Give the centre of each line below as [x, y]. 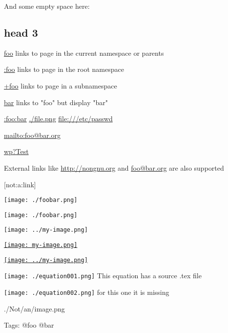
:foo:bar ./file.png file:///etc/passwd [58, 119]
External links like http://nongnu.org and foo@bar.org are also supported [114, 167]
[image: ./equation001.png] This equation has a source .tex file [103, 276]
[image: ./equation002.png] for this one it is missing [87, 292]
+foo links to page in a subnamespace [61, 85]
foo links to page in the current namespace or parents [84, 53]
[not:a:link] [20, 184]
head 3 [21, 32]
